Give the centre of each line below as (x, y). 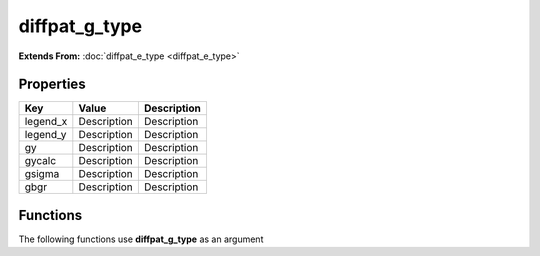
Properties (52, 84)
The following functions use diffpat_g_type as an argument (141, 239)
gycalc (40, 161)
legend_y (45, 135)
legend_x (46, 122)
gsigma (42, 174)
